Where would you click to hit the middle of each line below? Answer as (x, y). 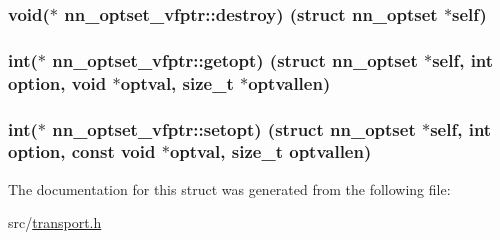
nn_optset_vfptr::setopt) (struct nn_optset (234, 128)
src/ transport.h (55, 222)
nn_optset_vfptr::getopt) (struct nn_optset (235, 59)
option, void (57, 82)
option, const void (82, 151)
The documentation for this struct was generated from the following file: (229, 188)
